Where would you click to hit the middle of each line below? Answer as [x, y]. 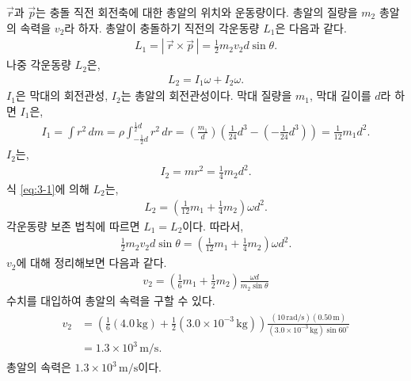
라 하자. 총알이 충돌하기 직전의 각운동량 [162, 27]
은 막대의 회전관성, [62, 95]
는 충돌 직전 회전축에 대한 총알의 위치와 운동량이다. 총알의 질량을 [197, 12]
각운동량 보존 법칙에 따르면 [73, 225]
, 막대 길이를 [341, 95]
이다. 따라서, [213, 225]
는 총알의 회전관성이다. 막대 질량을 [206, 95]
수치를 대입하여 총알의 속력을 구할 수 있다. [111, 300]
